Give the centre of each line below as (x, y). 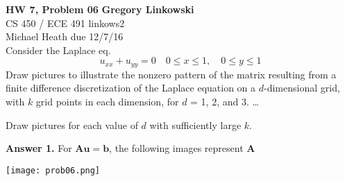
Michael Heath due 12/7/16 (65, 36)
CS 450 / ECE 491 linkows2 (65, 23)
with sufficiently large (195, 124)
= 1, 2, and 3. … (225, 102)
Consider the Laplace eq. (58, 50)
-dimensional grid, (302, 88)
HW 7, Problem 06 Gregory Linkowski (100, 9)
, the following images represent (176, 148)
